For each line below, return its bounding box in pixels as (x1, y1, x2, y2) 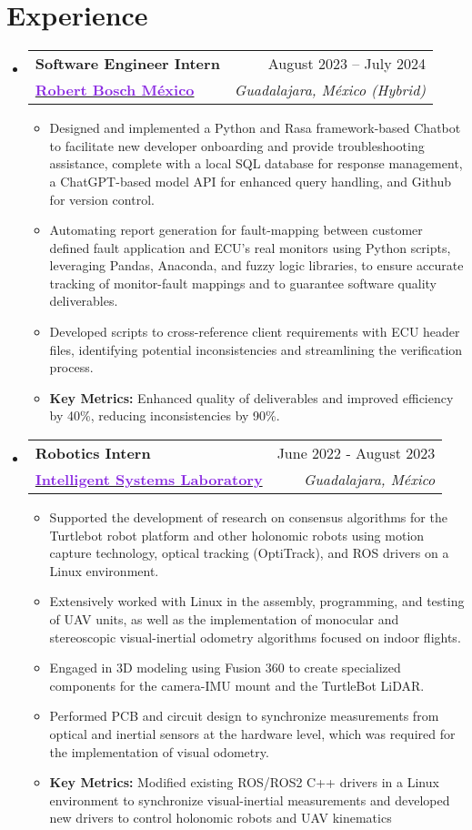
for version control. (49, 189, 155, 208)
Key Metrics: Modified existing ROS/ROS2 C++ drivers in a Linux (49, 773, 439, 792)
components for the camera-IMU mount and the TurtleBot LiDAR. (49, 675, 425, 694)
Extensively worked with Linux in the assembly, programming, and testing (49, 592, 465, 611)
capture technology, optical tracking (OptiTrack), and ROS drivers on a (49, 543, 449, 562)
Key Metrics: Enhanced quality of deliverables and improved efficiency (49, 388, 454, 407)
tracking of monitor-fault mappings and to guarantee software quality (49, 273, 437, 292)
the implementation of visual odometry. (49, 742, 269, 761)
